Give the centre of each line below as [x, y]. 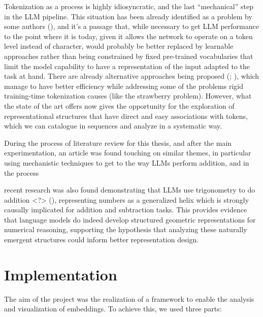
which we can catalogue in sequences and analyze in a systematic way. [113, 126]
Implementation [61, 274]
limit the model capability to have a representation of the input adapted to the [127, 66]
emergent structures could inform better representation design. [102, 240]
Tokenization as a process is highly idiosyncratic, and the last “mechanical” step [129, 6]
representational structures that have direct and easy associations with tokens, [126, 116]
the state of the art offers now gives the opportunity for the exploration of [119, 105]
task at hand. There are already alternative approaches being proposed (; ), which [132, 76]
